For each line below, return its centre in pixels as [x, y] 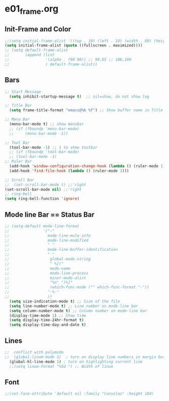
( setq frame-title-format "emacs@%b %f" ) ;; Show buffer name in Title [86, 110]
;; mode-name [38, 269]
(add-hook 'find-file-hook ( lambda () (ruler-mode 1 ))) [69, 171]
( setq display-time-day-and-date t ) [48, 325]
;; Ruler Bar [18, 162]
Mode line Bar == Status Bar [50, 215]
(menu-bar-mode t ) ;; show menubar [47, 124]
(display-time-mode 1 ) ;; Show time [48, 316]
